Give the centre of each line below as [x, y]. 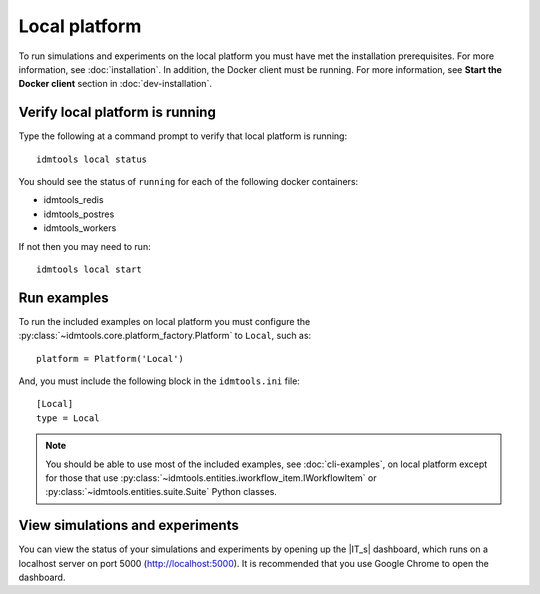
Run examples [63, 297]
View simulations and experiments [128, 525]
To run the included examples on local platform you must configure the [164, 321]
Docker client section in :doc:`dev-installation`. [115, 84]
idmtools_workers [80, 228]
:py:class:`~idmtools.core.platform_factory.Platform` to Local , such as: [165, 336]
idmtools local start [89, 269]
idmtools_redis [73, 200]
